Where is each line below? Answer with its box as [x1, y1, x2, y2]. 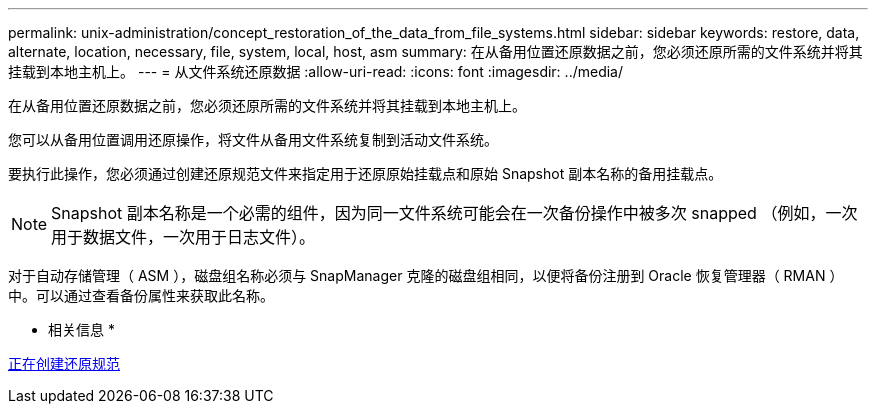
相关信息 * [48, 321, 115, 338]
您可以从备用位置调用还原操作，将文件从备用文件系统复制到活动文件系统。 [8, 131, 498, 148]
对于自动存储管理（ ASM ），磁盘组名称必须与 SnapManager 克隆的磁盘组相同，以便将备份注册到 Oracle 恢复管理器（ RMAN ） [8, 267, 844, 284]
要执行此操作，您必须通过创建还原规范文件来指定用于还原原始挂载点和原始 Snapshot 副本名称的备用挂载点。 [8, 165, 723, 182]
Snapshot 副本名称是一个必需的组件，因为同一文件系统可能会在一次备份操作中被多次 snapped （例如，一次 [51, 203, 858, 223]
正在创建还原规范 [8, 355, 120, 372]
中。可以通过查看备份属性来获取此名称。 [8, 287, 274, 304]
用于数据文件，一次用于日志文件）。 [51, 227, 316, 247]
